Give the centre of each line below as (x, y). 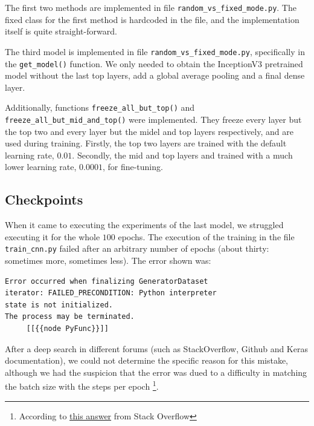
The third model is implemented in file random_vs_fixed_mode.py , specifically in (155, 51)
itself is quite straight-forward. (61, 31)
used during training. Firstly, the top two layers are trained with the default (146, 143)
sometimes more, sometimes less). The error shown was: (108, 261)
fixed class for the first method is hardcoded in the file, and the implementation (152, 19)
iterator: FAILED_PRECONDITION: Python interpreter (111, 293)
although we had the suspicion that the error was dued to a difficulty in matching (156, 372)
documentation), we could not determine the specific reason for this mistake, (147, 360)
